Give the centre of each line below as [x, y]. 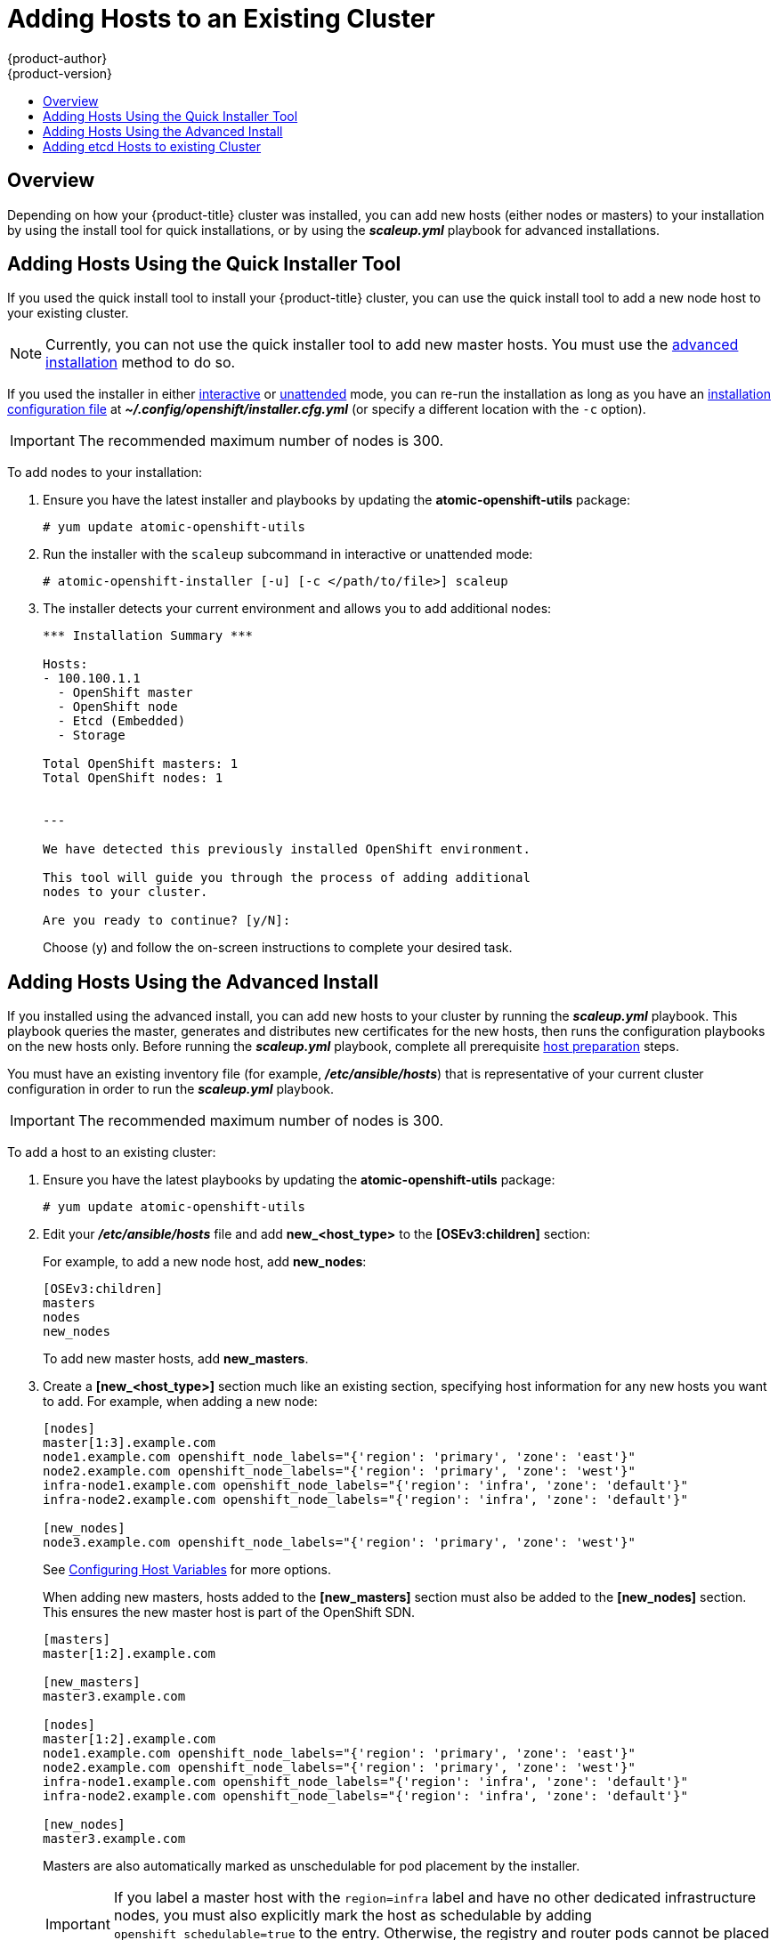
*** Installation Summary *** [148, 636]
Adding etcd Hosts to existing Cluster [152, 146]
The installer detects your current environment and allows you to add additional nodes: [297, 609]
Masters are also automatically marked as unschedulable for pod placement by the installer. [312, 1866]
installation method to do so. [141, 363]
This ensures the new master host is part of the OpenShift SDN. [229, 1613]
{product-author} [57, 58]
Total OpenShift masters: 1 [141, 764]
